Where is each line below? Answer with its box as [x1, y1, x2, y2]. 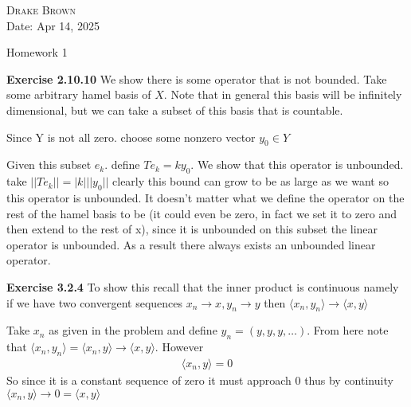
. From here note [307, 322, 389, 339]
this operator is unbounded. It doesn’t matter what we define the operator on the [6, 189, 405, 205]
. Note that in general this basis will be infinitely [163, 86, 402, 103]
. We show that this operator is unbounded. [190, 156, 404, 173]
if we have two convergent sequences [6, 294, 183, 311]
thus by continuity [304, 371, 393, 388]
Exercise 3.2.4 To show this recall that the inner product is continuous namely [6, 278, 399, 295]
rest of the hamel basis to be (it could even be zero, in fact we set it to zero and [6, 205, 397, 221]
